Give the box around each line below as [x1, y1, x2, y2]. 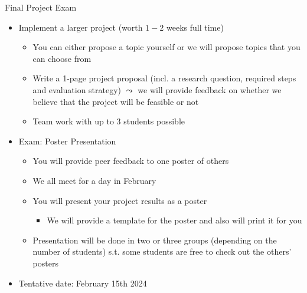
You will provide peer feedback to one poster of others [32, 154, 229, 167]
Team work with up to [32, 115, 114, 127]
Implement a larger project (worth [18, 21, 143, 33]
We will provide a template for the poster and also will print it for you [47, 214, 302, 226]
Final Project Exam [5, 1, 77, 13]
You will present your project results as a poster [32, 194, 207, 206]
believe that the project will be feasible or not [32, 95, 199, 107]
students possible [123, 115, 185, 127]
